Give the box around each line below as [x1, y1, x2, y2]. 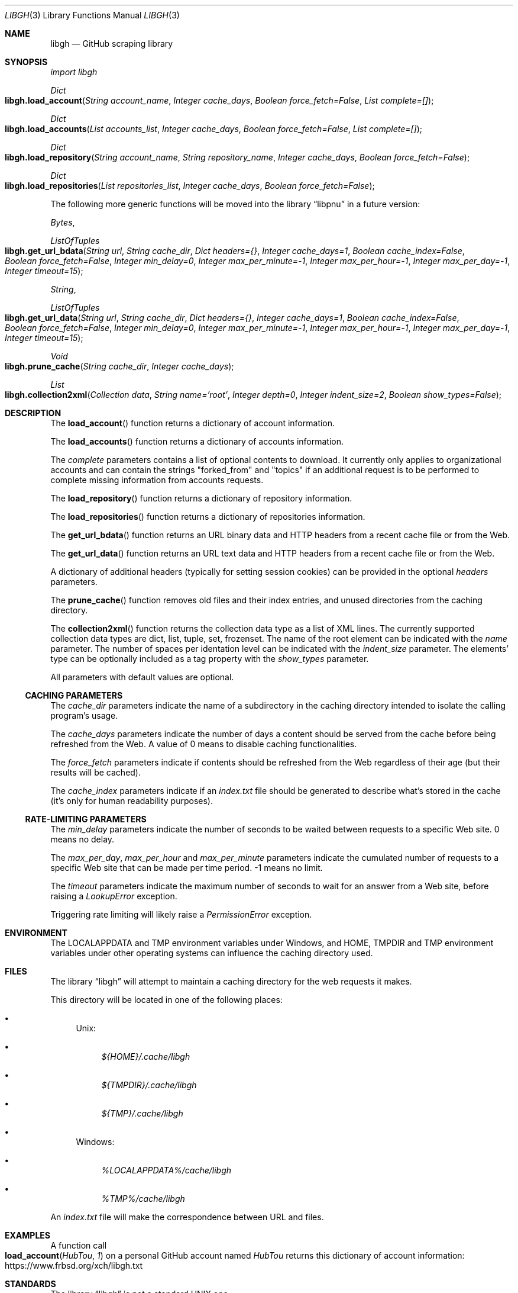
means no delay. [50, 834, 115, 844]
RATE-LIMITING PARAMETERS [25, 814, 147, 824]
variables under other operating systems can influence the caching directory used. [50, 948, 373, 958]
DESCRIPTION [5, 408, 61, 418]
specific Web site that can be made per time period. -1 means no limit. [50, 863, 323, 873]
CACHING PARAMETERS [25, 690, 123, 700]
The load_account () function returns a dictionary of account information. [50, 418, 335, 428]
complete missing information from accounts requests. [50, 475, 264, 485]
